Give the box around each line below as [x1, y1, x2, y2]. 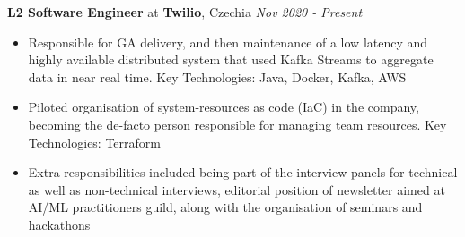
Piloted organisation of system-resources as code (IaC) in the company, [28, 97, 419, 116]
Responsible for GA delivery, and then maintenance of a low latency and [28, 32, 428, 51]
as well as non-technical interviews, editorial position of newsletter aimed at [28, 180, 445, 199]
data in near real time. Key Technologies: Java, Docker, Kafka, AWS [28, 67, 407, 86]
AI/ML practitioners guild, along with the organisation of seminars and [28, 198, 423, 216]
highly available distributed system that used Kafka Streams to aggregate [28, 50, 434, 69]
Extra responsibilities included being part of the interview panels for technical [28, 163, 458, 182]
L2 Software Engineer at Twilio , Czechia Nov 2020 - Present [7, 3, 363, 21]
